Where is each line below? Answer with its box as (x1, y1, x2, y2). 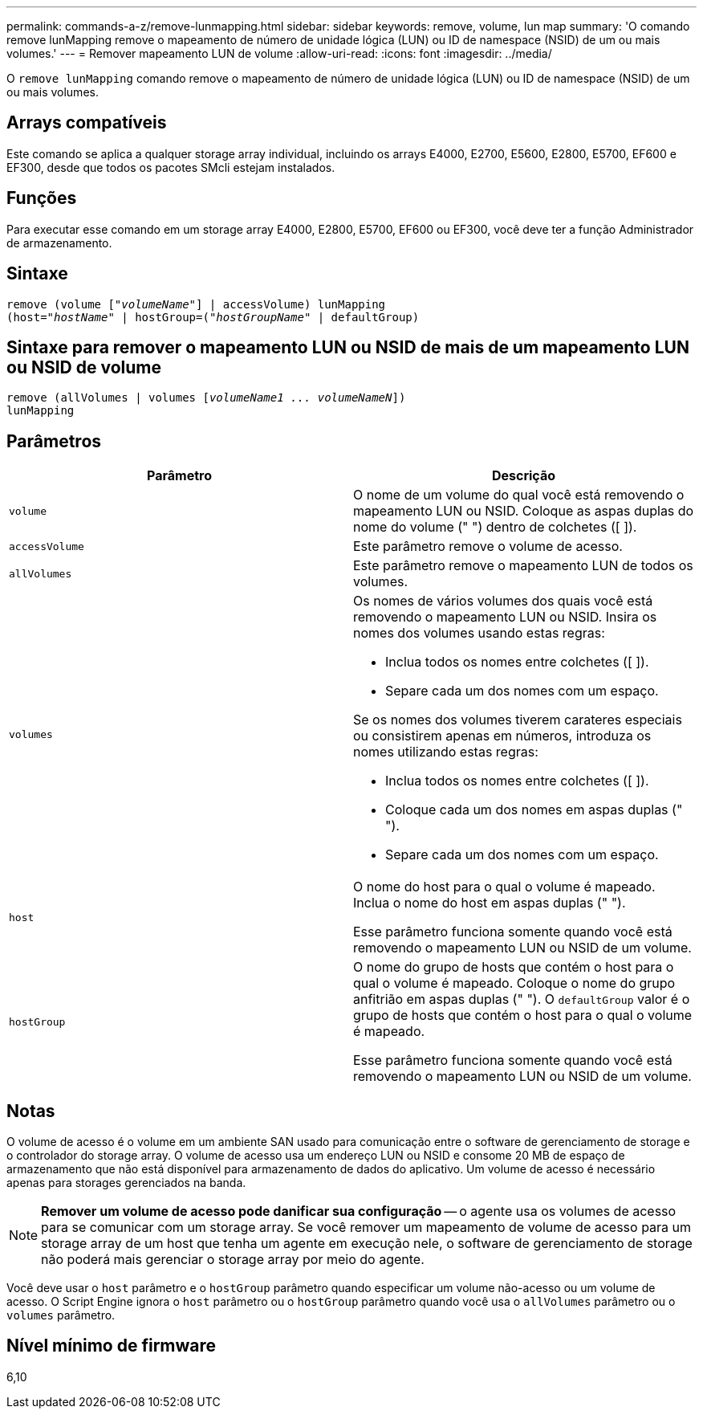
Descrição (491, 467, 556, 484)
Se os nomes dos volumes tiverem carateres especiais (353, 712, 682, 728)
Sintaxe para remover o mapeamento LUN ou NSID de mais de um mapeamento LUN (6, 336, 689, 357)
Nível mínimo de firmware (6, 1335, 217, 1356)
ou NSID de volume (6, 357, 161, 377)
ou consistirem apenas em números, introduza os (353, 728, 652, 744)
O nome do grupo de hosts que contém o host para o (353, 959, 674, 976)
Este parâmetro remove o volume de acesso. (353, 538, 623, 555)
